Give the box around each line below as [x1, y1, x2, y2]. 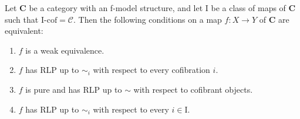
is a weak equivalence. [25, 44, 105, 56]
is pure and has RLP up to [25, 83, 122, 95]
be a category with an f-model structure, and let [29, 2, 203, 13]
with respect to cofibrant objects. [133, 83, 253, 95]
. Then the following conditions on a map [73, 13, 222, 25]
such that [5, 13, 39, 25]
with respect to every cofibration [93, 64, 210, 76]
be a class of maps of [211, 2, 286, 13]
